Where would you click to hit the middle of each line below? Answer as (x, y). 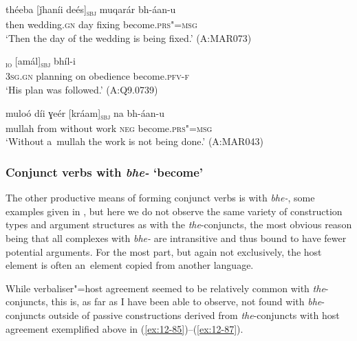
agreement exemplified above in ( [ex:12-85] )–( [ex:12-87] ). (125, 328)
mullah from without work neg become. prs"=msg (109, 128)
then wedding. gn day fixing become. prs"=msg (101, 24)
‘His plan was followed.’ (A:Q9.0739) (82, 90)
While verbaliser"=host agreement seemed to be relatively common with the (165, 288)
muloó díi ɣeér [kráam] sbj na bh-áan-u (85, 113)
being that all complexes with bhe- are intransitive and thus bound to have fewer (176, 238)
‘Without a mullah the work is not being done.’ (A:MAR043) (134, 141)
